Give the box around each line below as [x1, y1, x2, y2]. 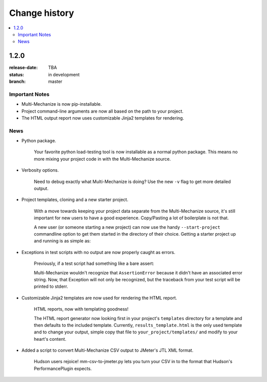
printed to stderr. [34, 283, 69, 290]
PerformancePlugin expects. [34, 365, 92, 372]
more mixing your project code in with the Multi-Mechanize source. [34, 156, 171, 162]
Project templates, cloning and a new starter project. [21, 196, 129, 203]
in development [48, 71, 80, 77]
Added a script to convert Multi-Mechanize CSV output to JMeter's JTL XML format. [21, 347, 194, 353]
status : [9, 71, 24, 77]
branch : [9, 78, 26, 84]
